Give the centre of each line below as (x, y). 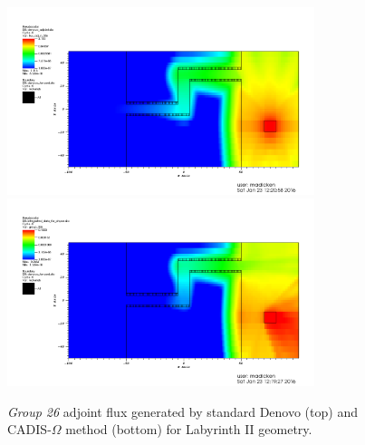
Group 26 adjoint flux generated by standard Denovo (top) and (182, 411)
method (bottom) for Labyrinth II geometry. (189, 429)
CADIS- (29, 429)
